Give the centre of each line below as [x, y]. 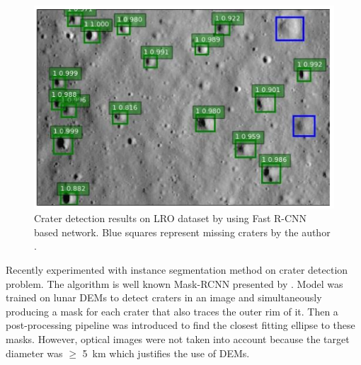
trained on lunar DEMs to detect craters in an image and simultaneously [164, 297]
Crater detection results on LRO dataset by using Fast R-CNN [171, 218]
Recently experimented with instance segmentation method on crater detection [177, 270]
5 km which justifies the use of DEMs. [166, 353]
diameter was [34, 353]
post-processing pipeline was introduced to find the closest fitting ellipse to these [180, 325]
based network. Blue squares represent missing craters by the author [182, 232]
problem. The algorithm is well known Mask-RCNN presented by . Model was [174, 283]
